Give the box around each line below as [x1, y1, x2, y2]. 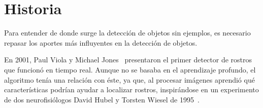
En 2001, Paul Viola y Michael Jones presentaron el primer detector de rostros [4, 54, 252, 65]
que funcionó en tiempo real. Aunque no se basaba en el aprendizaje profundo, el [4, 64, 256, 75]
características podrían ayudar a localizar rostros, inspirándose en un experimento [4, 84, 259, 95]
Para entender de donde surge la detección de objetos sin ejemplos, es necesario [4, 27, 251, 38]
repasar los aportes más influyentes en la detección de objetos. [4, 37, 198, 48]
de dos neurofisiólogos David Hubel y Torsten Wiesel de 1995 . [4, 94, 200, 104]
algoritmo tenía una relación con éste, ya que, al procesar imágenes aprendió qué [4, 74, 255, 85]
